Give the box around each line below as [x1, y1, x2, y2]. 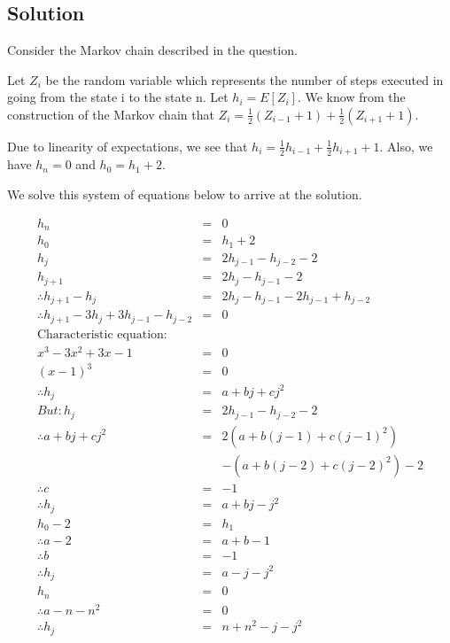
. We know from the [297, 88, 406, 106]
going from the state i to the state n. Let [7, 88, 229, 106]
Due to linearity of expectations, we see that [7, 136, 248, 155]
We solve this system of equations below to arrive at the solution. [7, 185, 362, 204]
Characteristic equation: [36, 328, 167, 341]
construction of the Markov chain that [7, 105, 214, 123]
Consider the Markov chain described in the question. [7, 41, 298, 59]
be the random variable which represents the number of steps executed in [45, 70, 444, 89]
